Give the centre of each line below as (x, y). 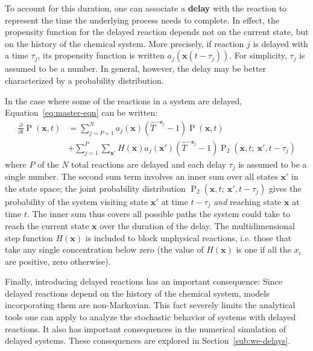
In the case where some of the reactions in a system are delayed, (124, 100)
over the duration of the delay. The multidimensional (197, 225)
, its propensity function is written (101, 55)
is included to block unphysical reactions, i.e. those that (188, 237)
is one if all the (264, 249)
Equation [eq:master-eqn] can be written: (81, 112)
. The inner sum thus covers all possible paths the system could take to (159, 214)
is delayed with (280, 43)
